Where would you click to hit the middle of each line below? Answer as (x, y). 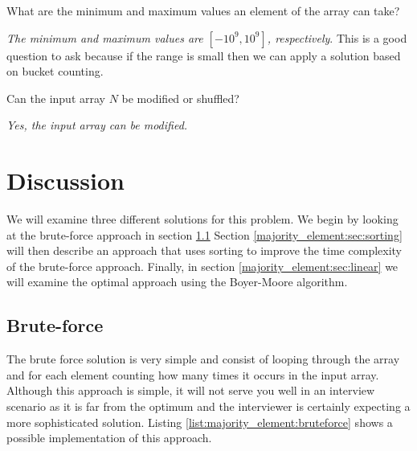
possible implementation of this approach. (109, 438)
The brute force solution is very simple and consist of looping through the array (203, 359)
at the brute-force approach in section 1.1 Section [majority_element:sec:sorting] (204, 234)
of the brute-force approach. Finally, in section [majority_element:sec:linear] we (202, 266)
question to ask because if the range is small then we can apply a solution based (204, 55)
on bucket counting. (55, 71)
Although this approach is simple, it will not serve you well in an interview (191, 390)
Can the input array (56, 98)
